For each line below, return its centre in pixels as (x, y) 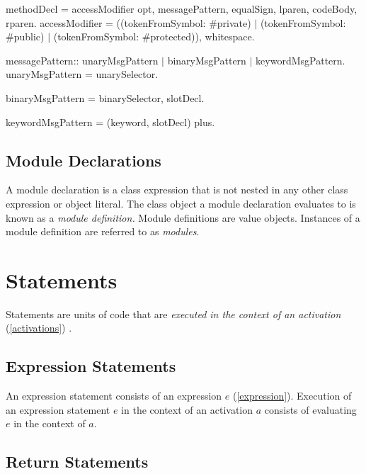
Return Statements (77, 462)
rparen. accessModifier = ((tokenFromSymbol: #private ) (128, 22)
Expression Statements (91, 366)
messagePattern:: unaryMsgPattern (82, 60)
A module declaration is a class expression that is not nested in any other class (177, 190)
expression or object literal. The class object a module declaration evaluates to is (181, 203)
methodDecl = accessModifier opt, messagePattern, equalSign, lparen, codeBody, (182, 9)
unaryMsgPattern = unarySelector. (82, 74)
